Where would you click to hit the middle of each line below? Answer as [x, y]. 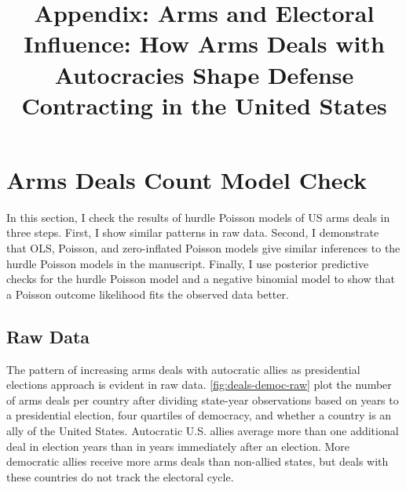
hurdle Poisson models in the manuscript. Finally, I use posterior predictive [188, 263]
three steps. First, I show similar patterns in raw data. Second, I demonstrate [193, 232]
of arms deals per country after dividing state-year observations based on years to [203, 399]
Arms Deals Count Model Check [187, 179]
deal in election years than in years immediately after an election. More [178, 446]
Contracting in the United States [204, 105]
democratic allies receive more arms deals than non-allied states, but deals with [198, 461]
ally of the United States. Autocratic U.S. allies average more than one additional [203, 431]
